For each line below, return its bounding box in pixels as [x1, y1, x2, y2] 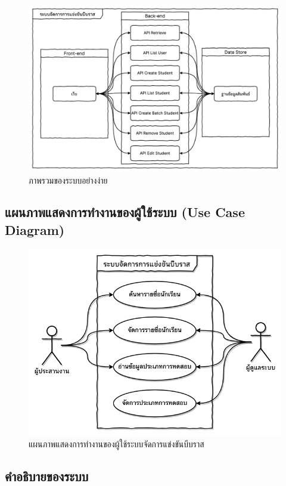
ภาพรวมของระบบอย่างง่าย [29, 174, 108, 186]
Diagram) [5, 220, 65, 239]
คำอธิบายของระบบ [5, 466, 89, 485]
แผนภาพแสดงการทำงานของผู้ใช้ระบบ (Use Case [5, 203, 245, 221]
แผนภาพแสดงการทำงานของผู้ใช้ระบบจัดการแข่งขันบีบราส [29, 437, 204, 450]
